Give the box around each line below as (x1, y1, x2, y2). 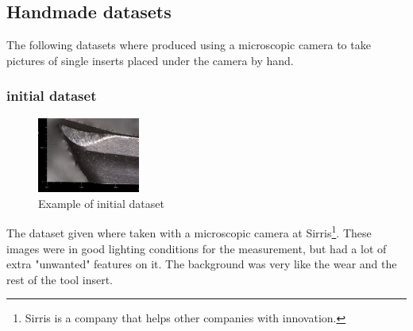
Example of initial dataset (38, 194, 164, 211)
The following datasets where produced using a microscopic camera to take (6, 37, 371, 53)
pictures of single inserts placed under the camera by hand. (6, 52, 294, 68)
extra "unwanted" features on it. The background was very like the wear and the (6, 256, 397, 272)
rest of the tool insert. (6, 271, 114, 287)
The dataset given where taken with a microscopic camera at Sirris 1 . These (6, 222, 372, 241)
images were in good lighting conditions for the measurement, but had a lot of (6, 240, 387, 256)
